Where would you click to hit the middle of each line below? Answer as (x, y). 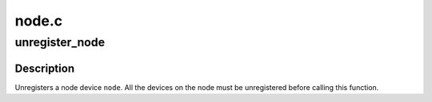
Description (45, 68)
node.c (39, 21)
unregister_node (60, 42)
